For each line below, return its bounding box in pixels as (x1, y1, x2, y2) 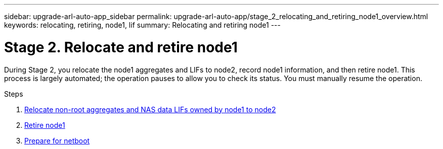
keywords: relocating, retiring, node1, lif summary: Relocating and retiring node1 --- (4, 21, 281, 29)
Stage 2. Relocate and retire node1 (4, 38, 238, 56)
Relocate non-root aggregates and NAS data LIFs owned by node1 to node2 (24, 105, 276, 114)
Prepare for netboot (24, 136, 90, 145)
